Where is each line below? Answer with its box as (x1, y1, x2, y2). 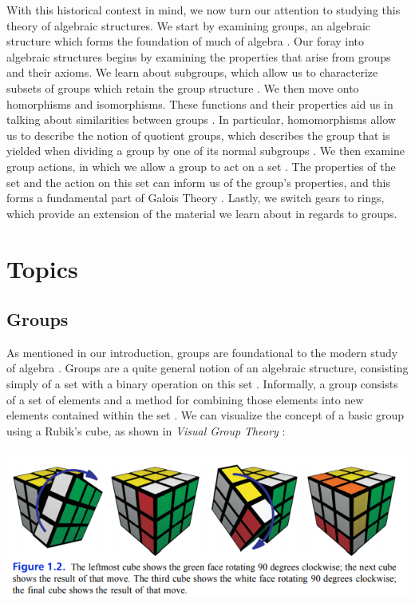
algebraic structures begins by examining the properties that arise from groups (6, 48, 391, 65)
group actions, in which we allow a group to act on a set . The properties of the (6, 157, 396, 174)
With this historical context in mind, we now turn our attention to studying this (6, 2, 401, 18)
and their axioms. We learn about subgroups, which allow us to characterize (6, 64, 378, 81)
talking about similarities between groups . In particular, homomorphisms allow (6, 111, 396, 128)
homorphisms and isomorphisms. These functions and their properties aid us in (6, 95, 393, 112)
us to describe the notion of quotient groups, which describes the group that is (6, 126, 390, 143)
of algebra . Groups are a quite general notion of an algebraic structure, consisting (6, 360, 409, 376)
